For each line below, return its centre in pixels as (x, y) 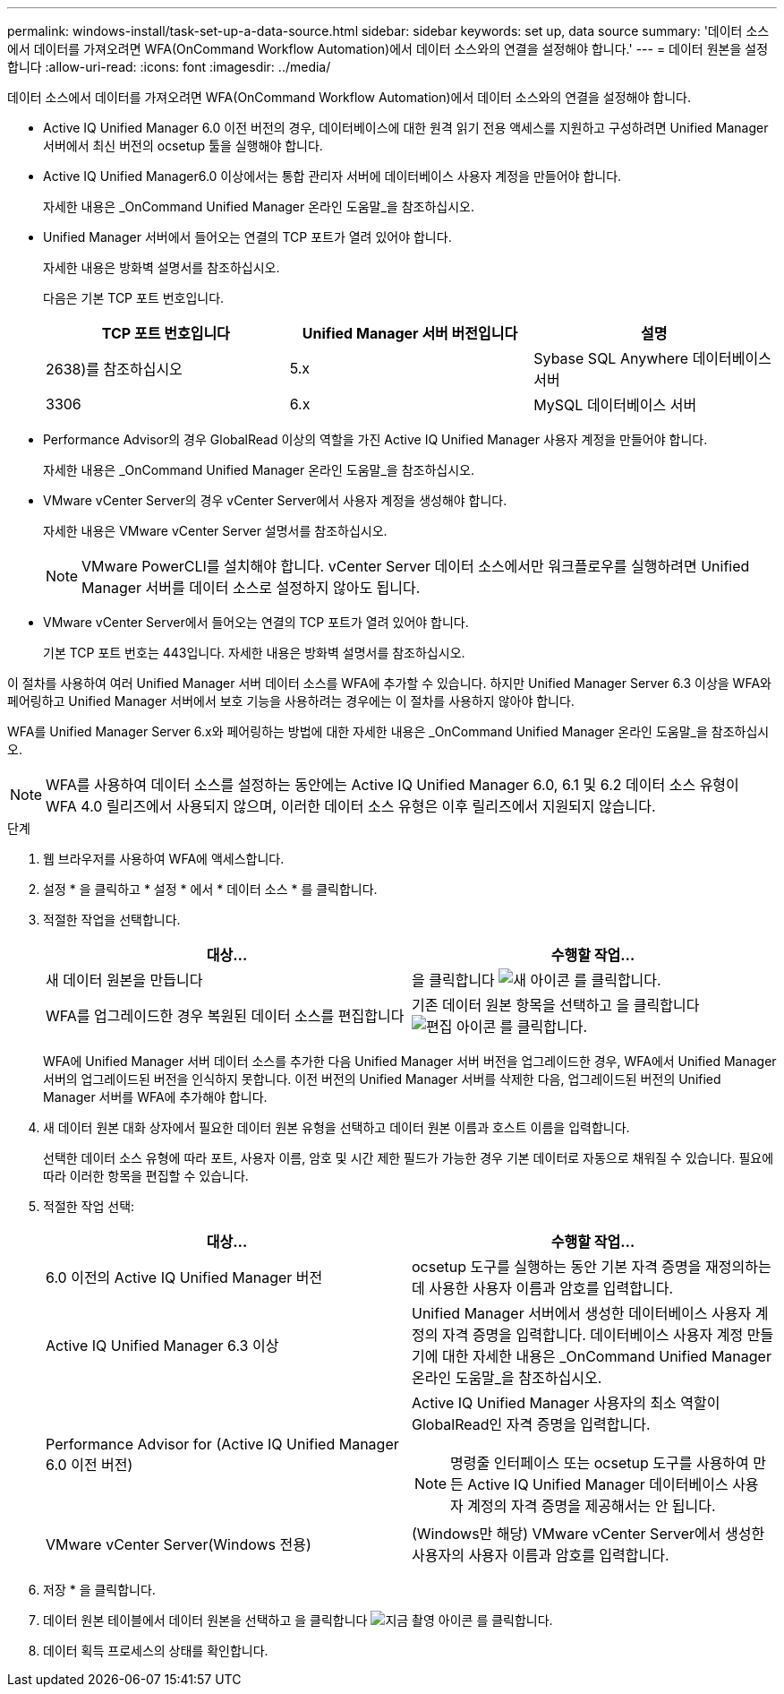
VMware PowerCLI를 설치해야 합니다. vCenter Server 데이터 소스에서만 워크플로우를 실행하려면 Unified (416, 566)
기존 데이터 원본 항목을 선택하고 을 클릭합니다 (556, 1005)
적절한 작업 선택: (89, 1206)
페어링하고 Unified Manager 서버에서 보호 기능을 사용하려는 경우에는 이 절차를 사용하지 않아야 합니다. (291, 701)
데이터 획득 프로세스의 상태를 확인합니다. (156, 1651)
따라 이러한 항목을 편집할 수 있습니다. (146, 1176)
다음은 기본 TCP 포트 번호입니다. (134, 298)
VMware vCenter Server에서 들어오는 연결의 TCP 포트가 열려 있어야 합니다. (256, 622)
